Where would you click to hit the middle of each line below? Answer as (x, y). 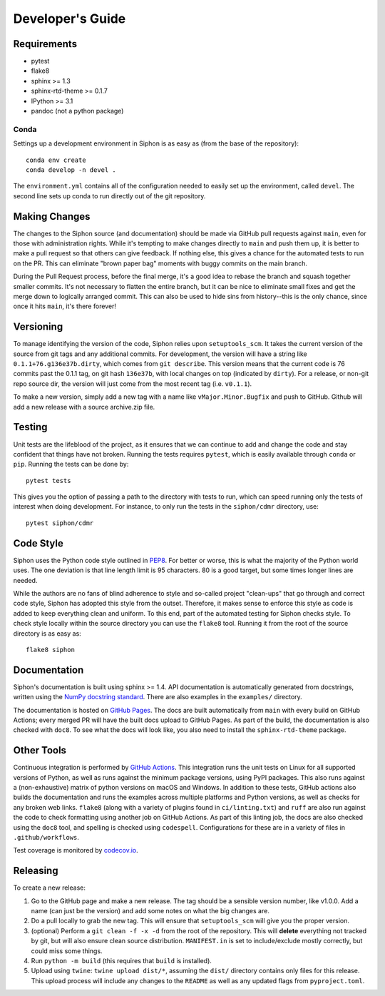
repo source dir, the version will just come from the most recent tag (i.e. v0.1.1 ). (133, 383)
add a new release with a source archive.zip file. (84, 407)
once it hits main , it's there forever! (65, 306)
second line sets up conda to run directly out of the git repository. (109, 195)
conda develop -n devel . (71, 170)
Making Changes (52, 217)
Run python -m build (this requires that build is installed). (121, 961)
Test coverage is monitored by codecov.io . (76, 850)
